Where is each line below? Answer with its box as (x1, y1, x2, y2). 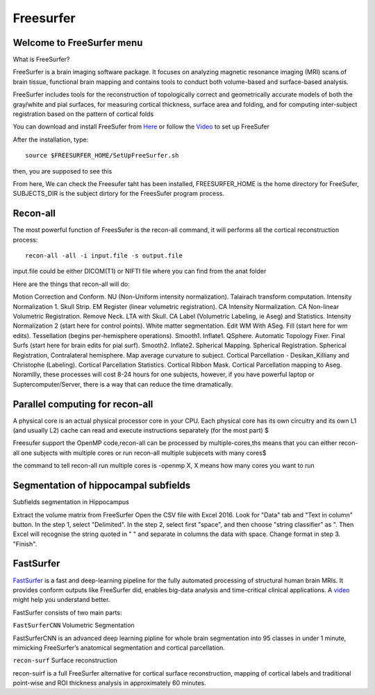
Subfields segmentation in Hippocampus (12, 498, 130, 506)
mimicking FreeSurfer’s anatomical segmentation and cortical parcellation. (12, 643, 226, 652)
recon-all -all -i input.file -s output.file (25, 252, 183, 260)
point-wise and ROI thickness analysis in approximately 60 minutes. (12, 679, 206, 687)
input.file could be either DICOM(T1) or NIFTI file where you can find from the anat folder (12, 267, 267, 276)
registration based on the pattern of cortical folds (12, 110, 154, 118)
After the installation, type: (12, 135, 89, 144)
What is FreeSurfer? (12, 56, 70, 64)
